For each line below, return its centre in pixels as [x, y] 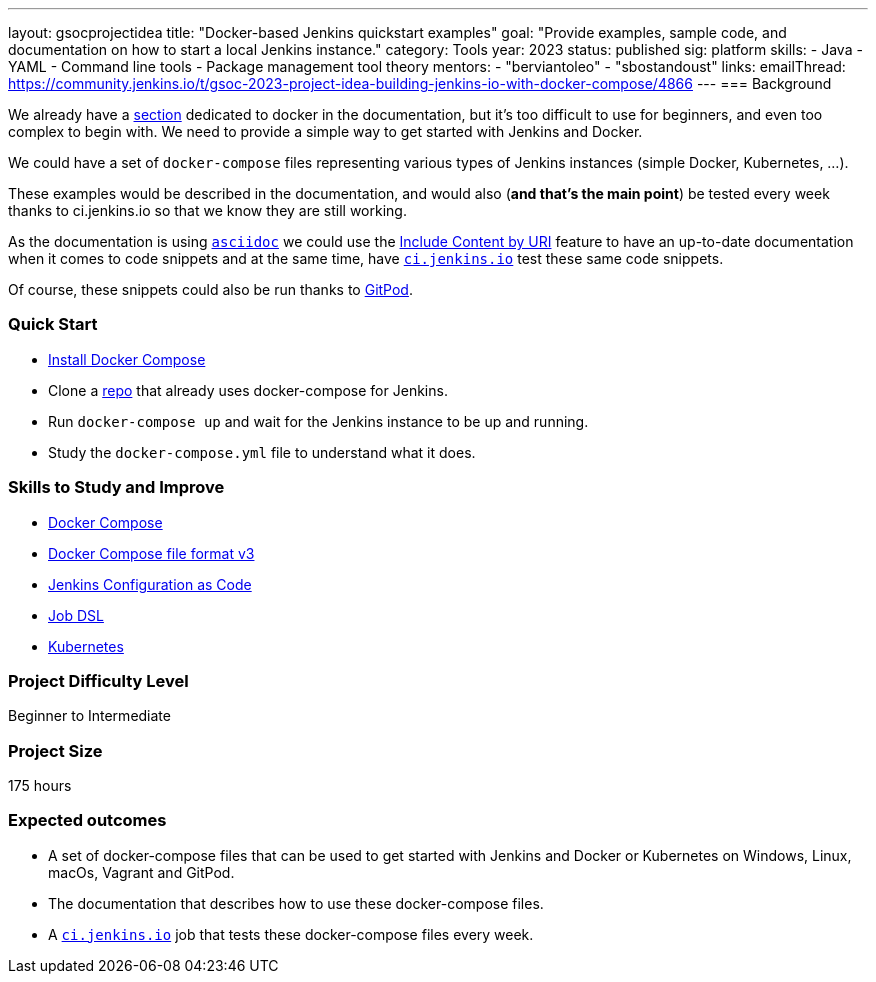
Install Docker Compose [127, 359]
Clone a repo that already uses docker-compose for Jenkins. [248, 390]
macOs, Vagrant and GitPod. [141, 872]
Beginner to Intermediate [89, 716]
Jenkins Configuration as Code [150, 584]
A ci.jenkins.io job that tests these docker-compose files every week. [291, 934]
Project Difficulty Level [98, 680]
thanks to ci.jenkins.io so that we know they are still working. [207, 210]
